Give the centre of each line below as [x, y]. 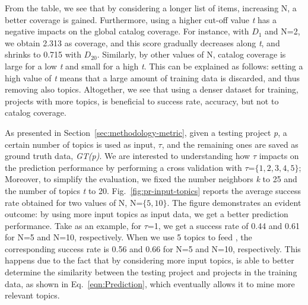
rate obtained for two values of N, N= [74, 202]
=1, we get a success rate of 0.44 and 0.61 [223, 225]
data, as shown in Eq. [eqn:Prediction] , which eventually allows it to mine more [150, 283]
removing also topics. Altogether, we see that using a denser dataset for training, [152, 89]
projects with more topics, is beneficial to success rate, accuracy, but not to [142, 101]
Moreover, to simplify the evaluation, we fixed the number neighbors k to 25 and [151, 179]
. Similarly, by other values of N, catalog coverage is [191, 54]
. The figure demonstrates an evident [234, 202]
